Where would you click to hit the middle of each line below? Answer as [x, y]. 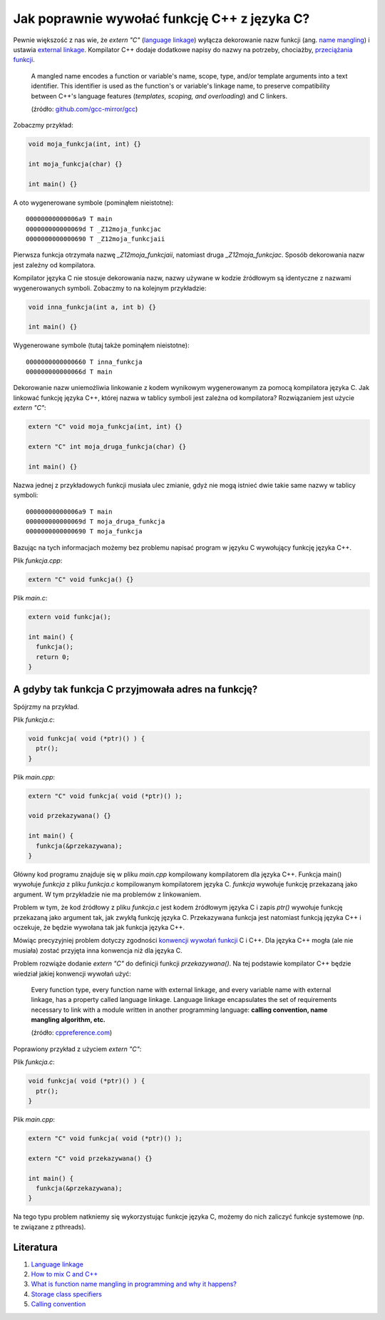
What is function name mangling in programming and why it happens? [134, 1284]
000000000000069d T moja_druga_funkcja [96, 521]
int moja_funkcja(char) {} [75, 164]
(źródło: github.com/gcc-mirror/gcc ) [84, 109]
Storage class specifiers [67, 1294]
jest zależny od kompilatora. [55, 265]
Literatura [36, 1247]
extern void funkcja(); [70, 617]
